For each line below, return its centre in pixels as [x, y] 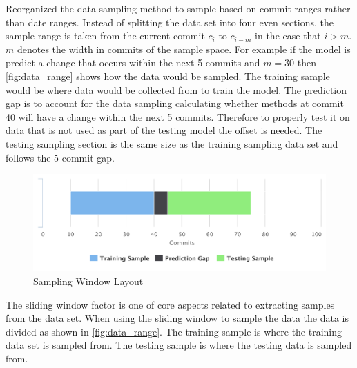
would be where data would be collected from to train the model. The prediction [176, 89]
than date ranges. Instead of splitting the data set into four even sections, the [170, 22]
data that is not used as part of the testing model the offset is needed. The [164, 130]
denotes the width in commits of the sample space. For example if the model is [184, 49]
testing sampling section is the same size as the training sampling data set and [172, 143]
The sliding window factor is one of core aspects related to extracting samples [170, 304]
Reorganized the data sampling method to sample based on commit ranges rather [178, 8]
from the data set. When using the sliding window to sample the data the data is [177, 318]
